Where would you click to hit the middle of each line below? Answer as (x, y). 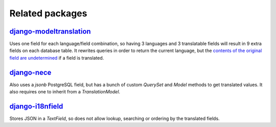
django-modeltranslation (50, 31)
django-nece (30, 72)
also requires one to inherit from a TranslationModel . (65, 92)
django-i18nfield (36, 106)
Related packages (48, 13)
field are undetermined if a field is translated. (57, 58)
